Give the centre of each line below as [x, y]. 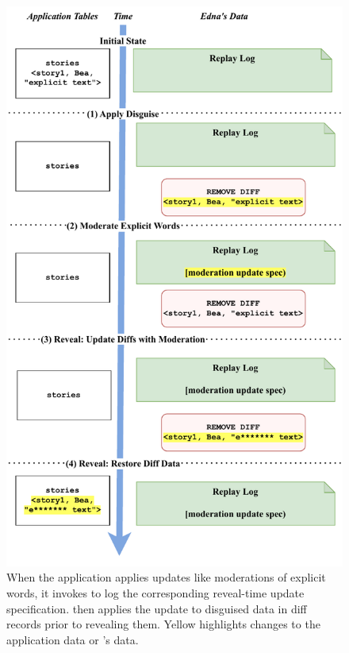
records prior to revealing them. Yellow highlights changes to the [163, 624]
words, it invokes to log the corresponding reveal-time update [155, 593]
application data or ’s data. [73, 639]
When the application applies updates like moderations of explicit [166, 577]
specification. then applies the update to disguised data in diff [157, 608]
